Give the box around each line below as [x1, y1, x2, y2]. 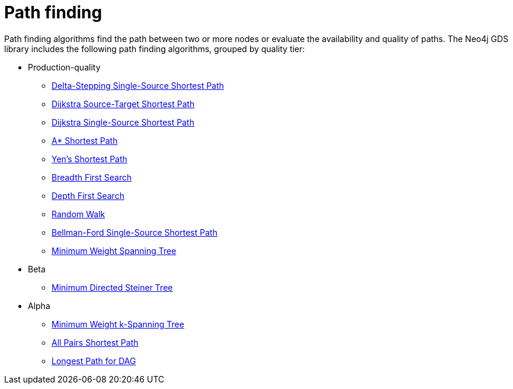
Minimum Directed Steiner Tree [52, 282, 173, 292]
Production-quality [28, 62, 101, 72]
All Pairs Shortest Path [52, 337, 139, 348]
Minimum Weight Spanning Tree [52, 245, 177, 256]
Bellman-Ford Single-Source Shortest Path [52, 227, 217, 237]
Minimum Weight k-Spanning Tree [52, 319, 184, 329]
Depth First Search [52, 190, 124, 201]
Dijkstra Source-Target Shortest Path [52, 98, 195, 109]
